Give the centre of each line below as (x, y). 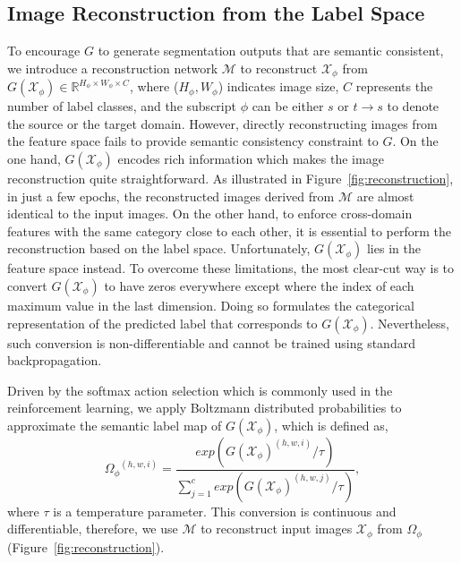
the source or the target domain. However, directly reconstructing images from (222, 123)
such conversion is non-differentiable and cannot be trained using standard (211, 342)
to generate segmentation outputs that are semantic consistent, (271, 51)
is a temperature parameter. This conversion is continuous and (225, 511)
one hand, (34, 159)
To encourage (44, 51)
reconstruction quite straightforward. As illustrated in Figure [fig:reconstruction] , (230, 179)
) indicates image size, (278, 86)
